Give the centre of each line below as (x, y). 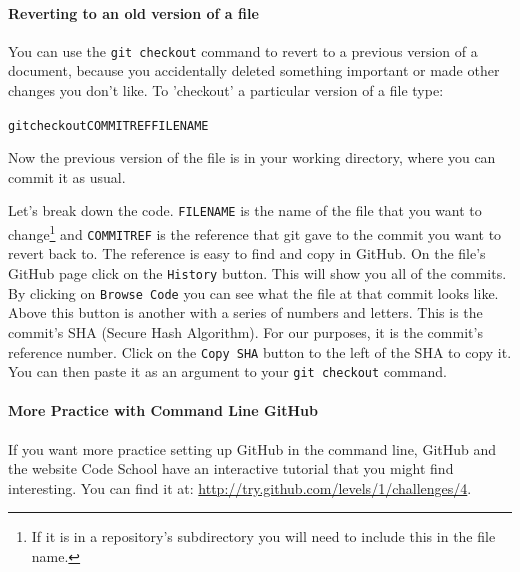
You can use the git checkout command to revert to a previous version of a (243, 50)
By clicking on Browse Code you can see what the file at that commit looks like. (253, 292)
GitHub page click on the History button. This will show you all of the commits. (257, 273)
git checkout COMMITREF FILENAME (108, 125)
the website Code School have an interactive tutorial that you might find (231, 468)
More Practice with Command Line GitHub (163, 410)
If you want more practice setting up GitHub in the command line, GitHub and (252, 448)
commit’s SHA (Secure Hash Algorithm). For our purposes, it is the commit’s (245, 331)
